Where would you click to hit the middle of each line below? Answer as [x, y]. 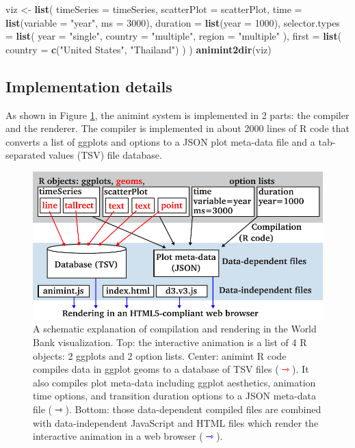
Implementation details [89, 86]
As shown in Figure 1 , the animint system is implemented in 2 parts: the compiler [177, 115]
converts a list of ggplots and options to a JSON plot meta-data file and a [160, 141]
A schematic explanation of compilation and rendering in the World [175, 329]
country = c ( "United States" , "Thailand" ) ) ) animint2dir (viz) [139, 49]
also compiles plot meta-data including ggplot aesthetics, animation [174, 382]
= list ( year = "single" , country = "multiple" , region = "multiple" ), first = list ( [174, 36]
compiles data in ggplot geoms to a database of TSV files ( [156, 369]
